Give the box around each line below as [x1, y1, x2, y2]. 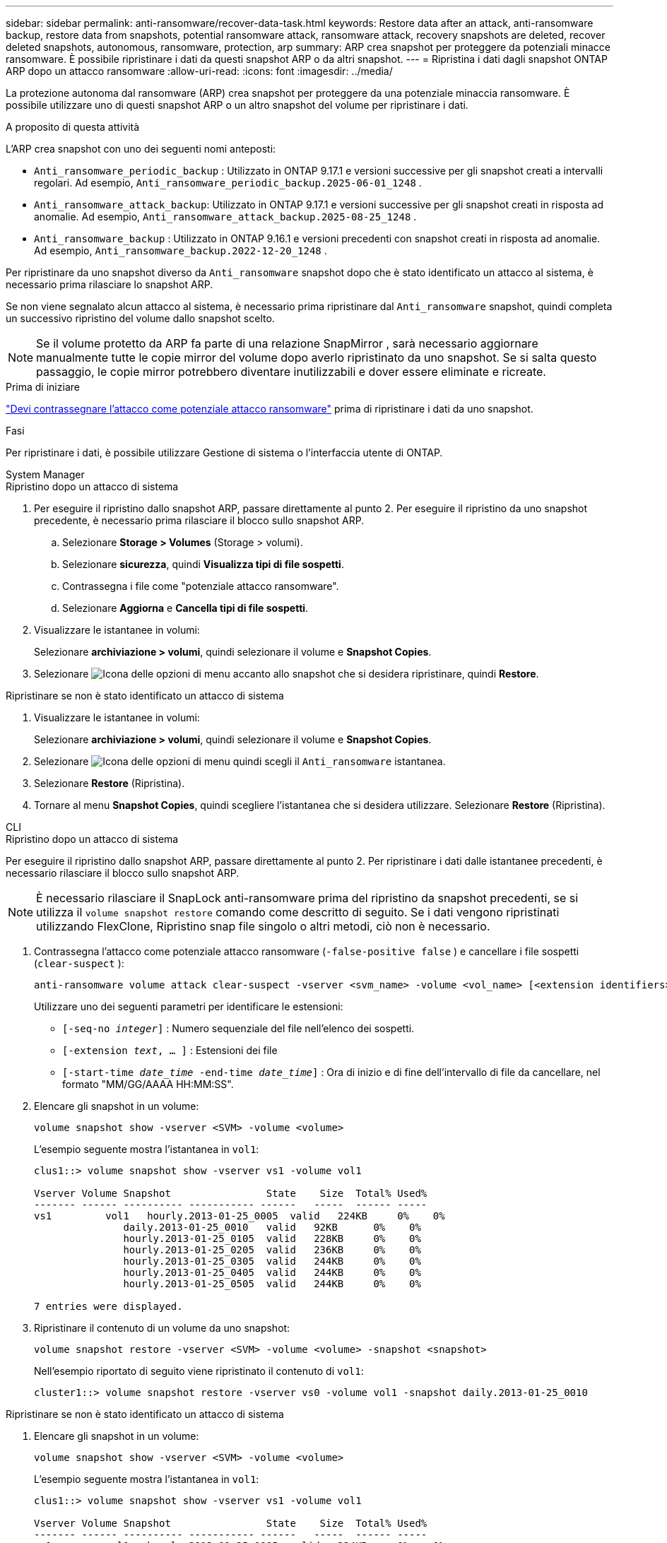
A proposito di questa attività [6, 121, 140, 133]
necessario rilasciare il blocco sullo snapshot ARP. [6, 867, 240, 879]
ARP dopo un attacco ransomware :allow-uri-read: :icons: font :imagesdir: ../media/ [6, 65, 393, 77]
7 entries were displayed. [34, 1301, 183, 1312]
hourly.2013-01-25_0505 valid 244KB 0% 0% [123, 1278, 421, 1289]
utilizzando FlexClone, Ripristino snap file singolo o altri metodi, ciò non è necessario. [36, 919, 490, 933]
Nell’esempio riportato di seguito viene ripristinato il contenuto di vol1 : [34, 1365, 364, 1377]
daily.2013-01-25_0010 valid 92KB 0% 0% [123, 1222, 421, 1233]
